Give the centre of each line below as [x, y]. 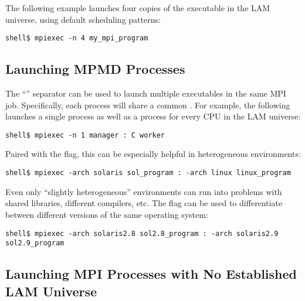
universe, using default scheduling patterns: [83, 19]
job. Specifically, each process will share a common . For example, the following [148, 105]
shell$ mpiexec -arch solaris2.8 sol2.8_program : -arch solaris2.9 [142, 233]
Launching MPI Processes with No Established [151, 274]
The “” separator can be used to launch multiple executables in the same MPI [146, 93]
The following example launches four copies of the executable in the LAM [138, 8]
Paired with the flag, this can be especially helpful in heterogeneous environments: [153, 154]
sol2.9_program [35, 243]
